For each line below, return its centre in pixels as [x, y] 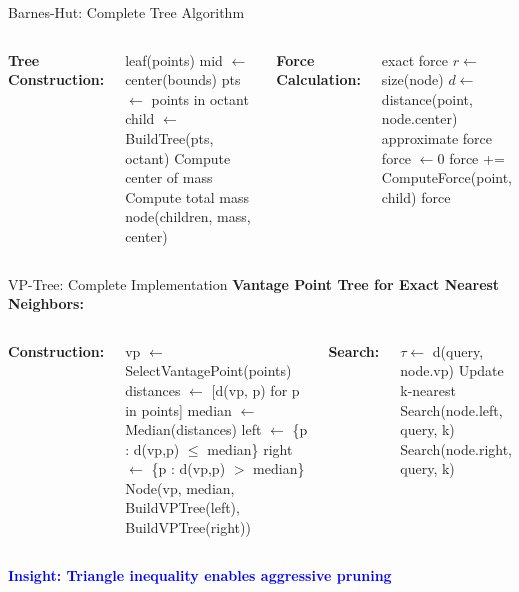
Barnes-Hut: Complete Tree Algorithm [126, 12]
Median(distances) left [193, 429]
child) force [416, 196]
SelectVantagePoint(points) [208, 370]
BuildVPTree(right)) [188, 527]
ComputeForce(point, [447, 177]
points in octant [200, 98]
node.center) [419, 118]
